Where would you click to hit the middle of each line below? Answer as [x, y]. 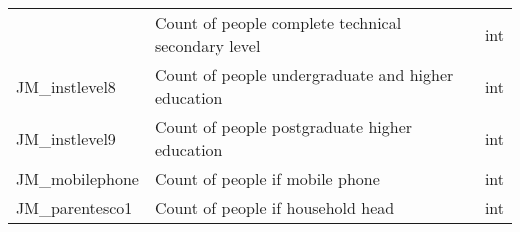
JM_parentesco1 [74, 207]
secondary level [207, 45]
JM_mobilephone [77, 178]
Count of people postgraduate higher [283, 126]
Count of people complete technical [278, 22]
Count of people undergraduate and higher [304, 74]
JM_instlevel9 [66, 138]
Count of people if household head [274, 207]
